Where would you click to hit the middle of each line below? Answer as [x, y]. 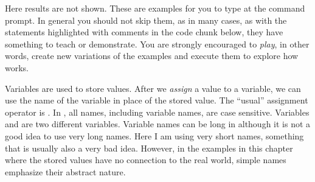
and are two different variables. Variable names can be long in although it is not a [158, 124]
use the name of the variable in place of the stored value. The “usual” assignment [157, 100]
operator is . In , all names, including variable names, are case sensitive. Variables [157, 112]
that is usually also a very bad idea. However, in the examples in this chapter [149, 148]
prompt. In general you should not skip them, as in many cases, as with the [146, 20]
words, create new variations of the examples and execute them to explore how [152, 56]
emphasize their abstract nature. [65, 171]
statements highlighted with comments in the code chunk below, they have [144, 32]
